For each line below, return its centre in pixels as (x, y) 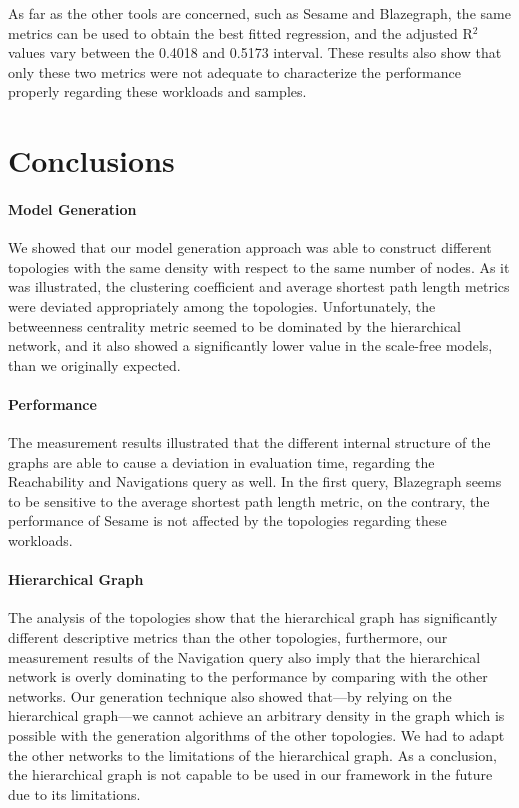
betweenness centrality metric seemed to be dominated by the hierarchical (234, 325)
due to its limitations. (74, 793)
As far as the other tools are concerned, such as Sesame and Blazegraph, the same (259, 13)
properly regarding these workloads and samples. (157, 91)
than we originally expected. (94, 364)
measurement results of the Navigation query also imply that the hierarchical (244, 656)
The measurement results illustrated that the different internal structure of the (249, 442)
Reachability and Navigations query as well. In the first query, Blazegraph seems (255, 481)
